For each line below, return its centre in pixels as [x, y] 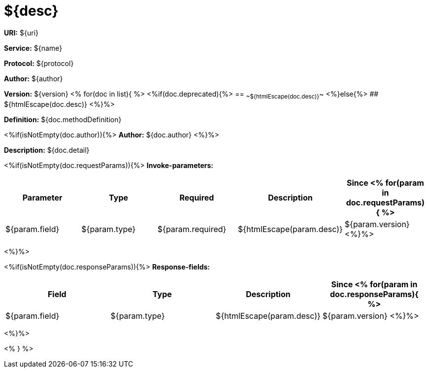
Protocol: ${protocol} [39, 63]
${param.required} [192, 229]
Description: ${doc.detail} [47, 150]
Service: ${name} [33, 48]
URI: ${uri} [21, 33]
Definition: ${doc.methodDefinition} [63, 119]
